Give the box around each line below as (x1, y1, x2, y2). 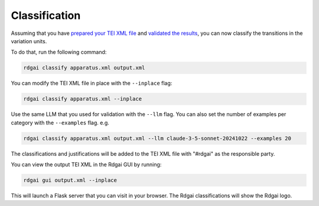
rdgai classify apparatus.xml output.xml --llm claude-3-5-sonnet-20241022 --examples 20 (23, 135, 292, 141)
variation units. (11, 37, 47, 44)
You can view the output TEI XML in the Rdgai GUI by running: (11, 161, 162, 168)
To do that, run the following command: (11, 49, 107, 56)
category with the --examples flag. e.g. (11, 119, 109, 126)
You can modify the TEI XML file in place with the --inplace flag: (11, 80, 172, 87)
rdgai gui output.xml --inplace (23, 177, 118, 184)
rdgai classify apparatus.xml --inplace (23, 95, 142, 102)
